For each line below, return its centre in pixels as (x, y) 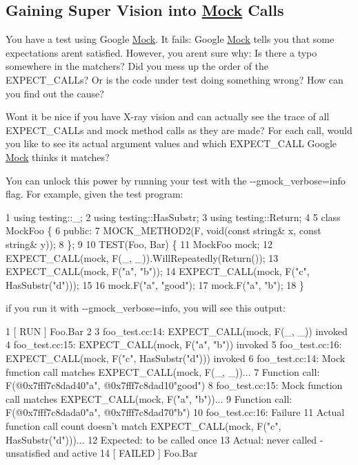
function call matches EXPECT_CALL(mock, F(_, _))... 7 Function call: (163, 371)
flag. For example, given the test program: (95, 194)
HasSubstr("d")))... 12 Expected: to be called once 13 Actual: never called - (165, 439)
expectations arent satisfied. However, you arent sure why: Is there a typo (161, 52)
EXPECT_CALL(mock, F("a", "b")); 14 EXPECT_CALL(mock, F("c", (158, 271)
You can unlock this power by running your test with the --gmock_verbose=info (176, 180)
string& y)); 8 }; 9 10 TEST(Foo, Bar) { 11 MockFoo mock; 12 (139, 244)
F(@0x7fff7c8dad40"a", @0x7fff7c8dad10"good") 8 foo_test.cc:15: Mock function (174, 385)
